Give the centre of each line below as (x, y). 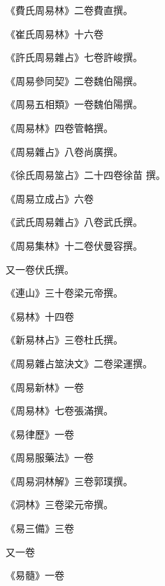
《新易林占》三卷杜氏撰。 (64, 340)
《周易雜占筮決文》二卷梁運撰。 (79, 363)
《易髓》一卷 (35, 575)
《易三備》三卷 (40, 528)
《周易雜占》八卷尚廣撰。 (64, 151)
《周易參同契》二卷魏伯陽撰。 (74, 80)
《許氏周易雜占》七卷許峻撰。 (74, 57)
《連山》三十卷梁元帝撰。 (64, 293)
